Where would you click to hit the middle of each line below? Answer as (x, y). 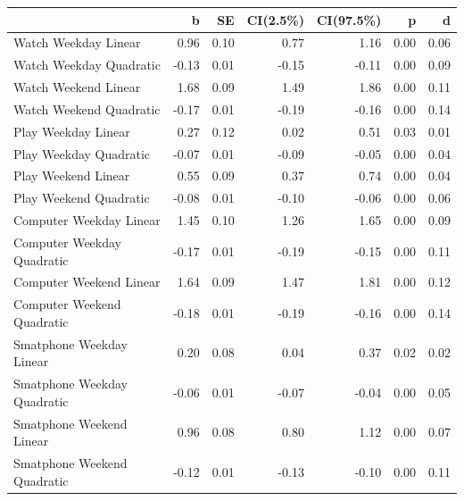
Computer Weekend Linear (87, 282)
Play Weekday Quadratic (82, 153)
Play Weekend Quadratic (82, 198)
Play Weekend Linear (72, 175)
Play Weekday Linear (72, 131)
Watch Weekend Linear (77, 87)
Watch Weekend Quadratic (87, 109)
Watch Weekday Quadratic (87, 65)
